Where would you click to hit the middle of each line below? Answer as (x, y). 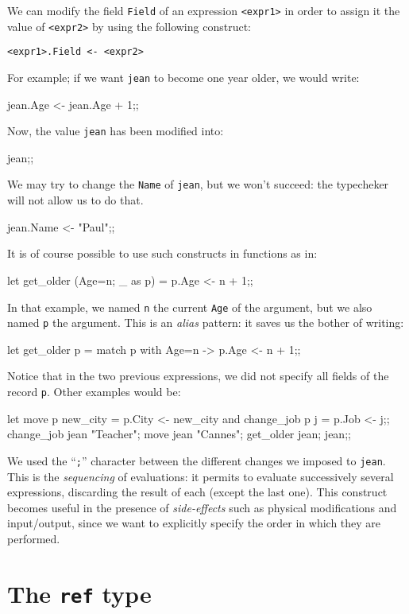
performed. (34, 538)
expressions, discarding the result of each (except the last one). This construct (197, 492)
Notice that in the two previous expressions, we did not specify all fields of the (198, 376)
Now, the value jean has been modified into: (116, 131)
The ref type (79, 593)
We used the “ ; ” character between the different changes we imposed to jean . (197, 460)
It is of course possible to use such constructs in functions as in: (162, 253)
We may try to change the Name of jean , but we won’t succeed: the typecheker (198, 184)
